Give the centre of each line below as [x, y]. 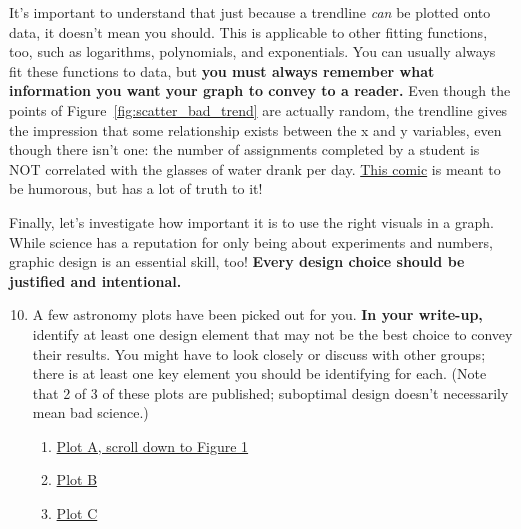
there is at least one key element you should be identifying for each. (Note [259, 373]
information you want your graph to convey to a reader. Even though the [260, 90]
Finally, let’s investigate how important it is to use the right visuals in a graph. [251, 221]
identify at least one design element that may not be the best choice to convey [272, 333]
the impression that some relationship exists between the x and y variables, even [255, 129]
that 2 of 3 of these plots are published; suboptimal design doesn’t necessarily [270, 392]
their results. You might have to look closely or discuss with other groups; [259, 353]
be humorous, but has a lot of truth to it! [136, 188]
